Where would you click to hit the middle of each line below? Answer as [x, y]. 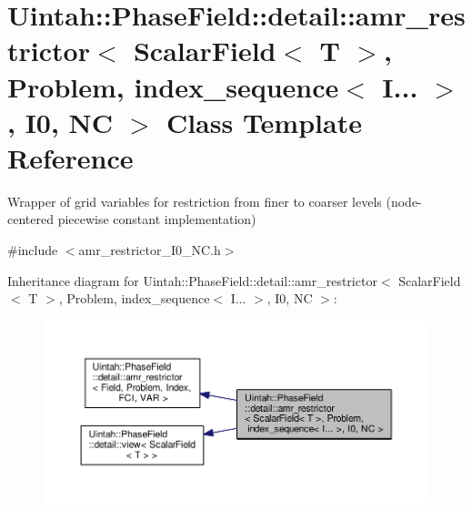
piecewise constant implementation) [157, 219]
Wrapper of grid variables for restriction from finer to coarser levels [195, 201]
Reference [70, 157]
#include [33, 250]
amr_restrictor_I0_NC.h [150, 250]
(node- [404, 201]
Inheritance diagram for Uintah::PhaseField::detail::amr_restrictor [192, 280]
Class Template [264, 122]
